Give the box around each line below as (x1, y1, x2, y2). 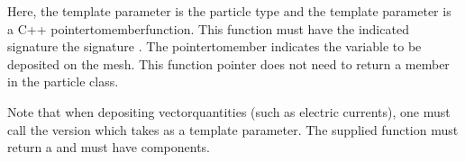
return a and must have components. (7, 138, 211, 157)
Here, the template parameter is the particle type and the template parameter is (7, 2, 451, 20)
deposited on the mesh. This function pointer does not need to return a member (7, 54, 450, 73)
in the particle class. (7, 72, 119, 91)
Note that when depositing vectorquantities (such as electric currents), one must (7, 102, 451, 121)
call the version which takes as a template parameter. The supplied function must (7, 120, 459, 139)
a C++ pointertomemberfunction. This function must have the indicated (7, 19, 409, 38)
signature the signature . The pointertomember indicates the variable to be (7, 37, 422, 56)
